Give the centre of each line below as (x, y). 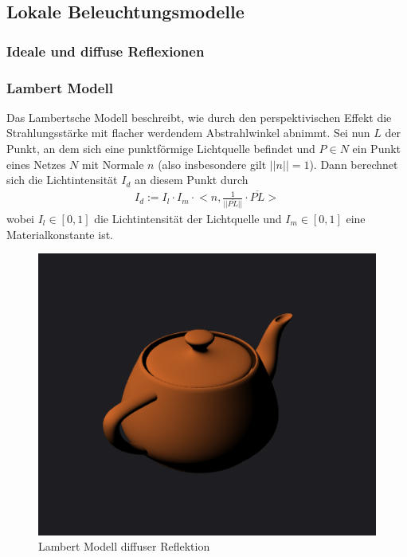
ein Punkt (377, 149)
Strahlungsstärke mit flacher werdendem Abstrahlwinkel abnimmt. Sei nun (188, 133)
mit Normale (113, 164)
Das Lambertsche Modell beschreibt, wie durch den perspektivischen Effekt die (199, 117)
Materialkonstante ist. (60, 234)
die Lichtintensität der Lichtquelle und (188, 218)
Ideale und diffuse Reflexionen (106, 51)
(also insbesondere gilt (212, 164)
